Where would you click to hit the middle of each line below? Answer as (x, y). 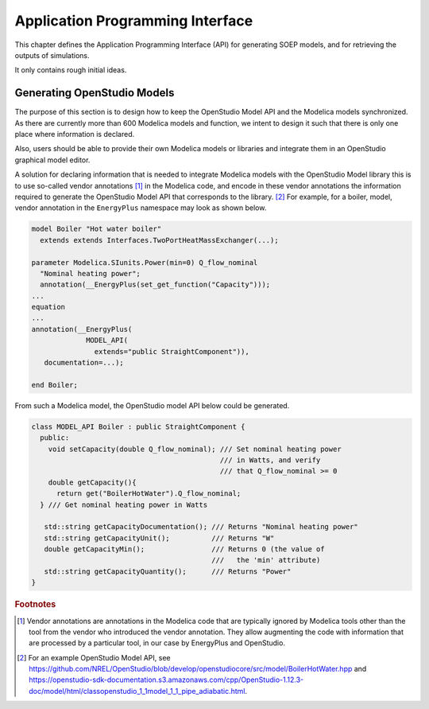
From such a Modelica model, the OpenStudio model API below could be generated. (152, 405)
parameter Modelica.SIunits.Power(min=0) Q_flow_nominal (145, 262)
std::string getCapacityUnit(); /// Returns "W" (159, 538)
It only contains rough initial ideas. (71, 70)
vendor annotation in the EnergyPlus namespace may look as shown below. (141, 208)
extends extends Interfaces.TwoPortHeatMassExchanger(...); (159, 240)
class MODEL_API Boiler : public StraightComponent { (138, 427)
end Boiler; (55, 385)
